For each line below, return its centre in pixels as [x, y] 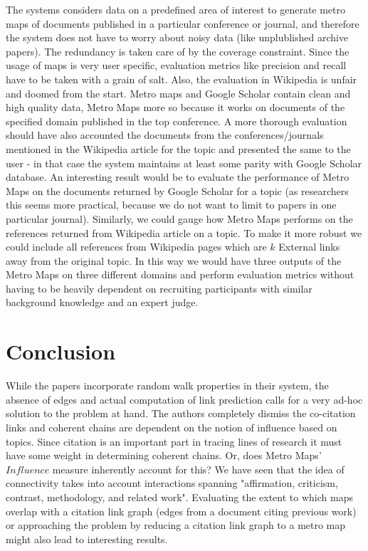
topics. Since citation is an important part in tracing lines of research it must [174, 441]
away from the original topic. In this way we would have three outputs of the [174, 260]
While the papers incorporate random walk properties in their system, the [167, 385]
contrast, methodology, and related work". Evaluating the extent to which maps [179, 497]
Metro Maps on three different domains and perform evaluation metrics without [180, 274]
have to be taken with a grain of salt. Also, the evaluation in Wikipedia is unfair [182, 79]
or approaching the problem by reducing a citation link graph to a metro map [176, 525]
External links [309, 247]
